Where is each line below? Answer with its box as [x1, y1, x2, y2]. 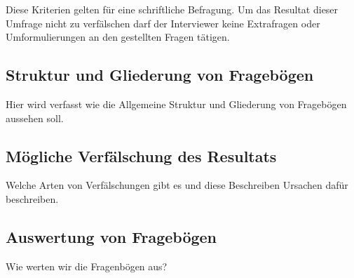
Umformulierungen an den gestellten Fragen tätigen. [6, 29, 230, 44]
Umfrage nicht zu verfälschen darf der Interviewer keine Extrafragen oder [6, 15, 320, 30]
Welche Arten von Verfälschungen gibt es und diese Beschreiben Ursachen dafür [6, 178, 348, 192]
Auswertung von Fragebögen [6, 225, 217, 247]
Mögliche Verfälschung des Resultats [6, 145, 277, 166]
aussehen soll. [6, 110, 64, 125]
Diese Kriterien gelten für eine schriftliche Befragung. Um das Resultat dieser [6, 2, 339, 16]
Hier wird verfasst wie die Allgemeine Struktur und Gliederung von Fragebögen [6, 96, 347, 111]
